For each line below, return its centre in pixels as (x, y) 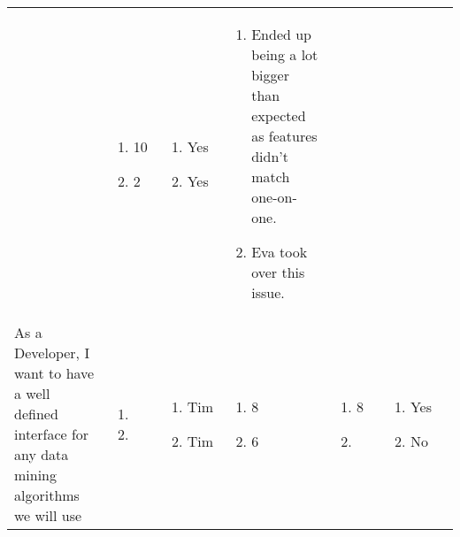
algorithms (47, 495)
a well (32, 393)
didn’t (270, 156)
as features (284, 136)
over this (278, 272)
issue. (268, 292)
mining (36, 475)
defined (36, 414)
